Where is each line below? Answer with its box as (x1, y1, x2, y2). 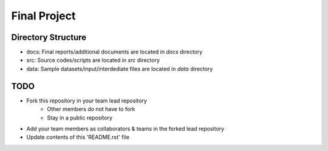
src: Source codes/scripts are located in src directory (26, 56, 160, 64)
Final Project (11, 9, 76, 22)
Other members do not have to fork (47, 106, 135, 113)
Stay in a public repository (47, 114, 112, 121)
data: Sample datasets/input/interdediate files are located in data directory (26, 65, 213, 72)
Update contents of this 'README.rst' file (26, 133, 130, 141)
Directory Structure (11, 32, 87, 42)
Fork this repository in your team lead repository (26, 97, 147, 104)
